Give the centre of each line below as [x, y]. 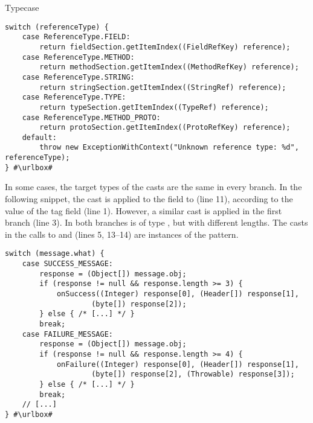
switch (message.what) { [55, 254]
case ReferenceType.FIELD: [76, 37]
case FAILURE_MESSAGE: [67, 334]
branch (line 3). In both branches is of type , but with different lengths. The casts [156, 222]
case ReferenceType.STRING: [78, 77]
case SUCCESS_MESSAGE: [67, 264]
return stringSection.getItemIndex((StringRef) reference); [163, 87]
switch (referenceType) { [57, 27]
